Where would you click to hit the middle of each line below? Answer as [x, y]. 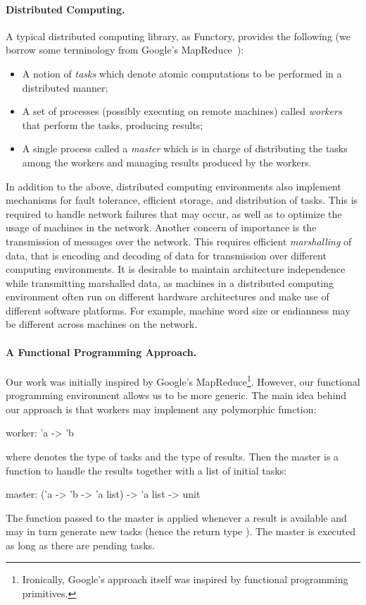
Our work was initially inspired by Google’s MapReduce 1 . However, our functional [183, 380]
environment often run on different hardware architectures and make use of [168, 297]
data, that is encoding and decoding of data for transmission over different [166, 255]
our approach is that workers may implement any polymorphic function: [161, 409]
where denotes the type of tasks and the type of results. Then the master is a [172, 456]
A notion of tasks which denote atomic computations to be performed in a [182, 73]
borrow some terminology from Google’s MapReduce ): [125, 50]
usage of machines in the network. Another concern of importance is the [161, 227]
